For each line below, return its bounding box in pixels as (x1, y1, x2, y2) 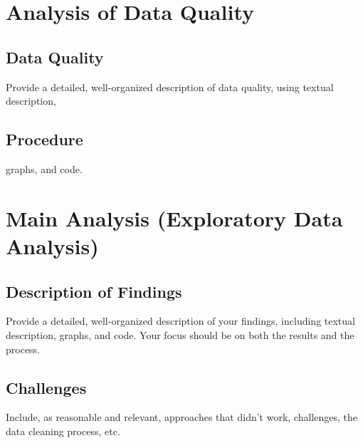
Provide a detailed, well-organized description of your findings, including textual (6, 313, 355, 328)
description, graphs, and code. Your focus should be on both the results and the (6, 327, 354, 342)
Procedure (6, 128, 83, 150)
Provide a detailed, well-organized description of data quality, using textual (6, 79, 334, 94)
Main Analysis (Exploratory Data (6, 203, 343, 232)
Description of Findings (6, 280, 182, 302)
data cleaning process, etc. (6, 423, 120, 438)
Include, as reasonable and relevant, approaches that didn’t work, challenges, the (6, 410, 357, 424)
